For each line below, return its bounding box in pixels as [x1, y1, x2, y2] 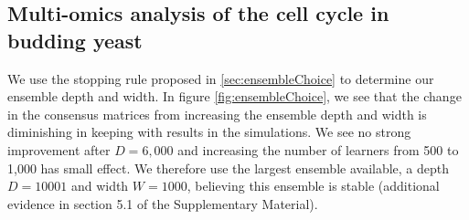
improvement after [7, 140, 111, 159]
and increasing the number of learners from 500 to [177, 140, 459, 159]
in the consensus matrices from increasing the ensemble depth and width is [7, 104, 427, 123]
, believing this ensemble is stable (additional [187, 176, 440, 195]
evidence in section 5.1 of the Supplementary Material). [7, 194, 318, 213]
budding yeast [7, 26, 143, 54]
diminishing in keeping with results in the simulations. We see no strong [7, 122, 411, 141]
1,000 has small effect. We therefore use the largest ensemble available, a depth [7, 158, 450, 177]
